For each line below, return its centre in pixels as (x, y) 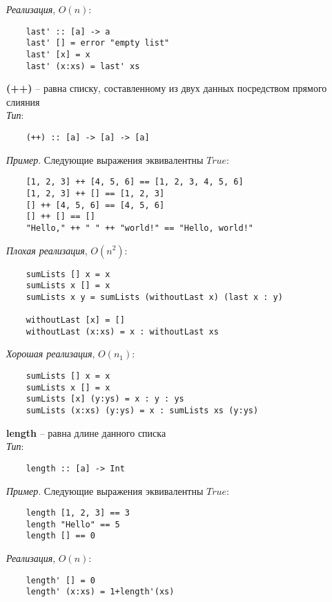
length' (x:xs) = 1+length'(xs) (100, 592)
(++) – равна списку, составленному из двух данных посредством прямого (167, 88)
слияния (23, 101)
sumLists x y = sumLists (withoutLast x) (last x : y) (154, 297)
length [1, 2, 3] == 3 (78, 513)
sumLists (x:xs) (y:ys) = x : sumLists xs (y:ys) (142, 411)
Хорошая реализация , (51, 354)
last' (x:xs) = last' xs (83, 66)
